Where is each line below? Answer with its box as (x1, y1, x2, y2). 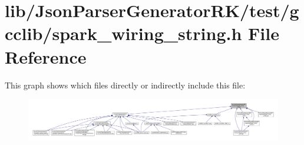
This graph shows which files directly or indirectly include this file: (5, 78, 246, 91)
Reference (5, 44, 87, 68)
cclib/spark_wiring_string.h (5, 21, 242, 45)
